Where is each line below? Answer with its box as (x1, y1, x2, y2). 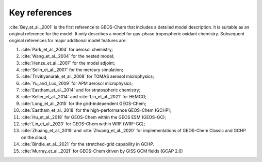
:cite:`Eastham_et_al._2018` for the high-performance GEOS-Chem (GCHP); (21, 107, 172, 113)
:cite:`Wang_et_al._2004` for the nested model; (21, 53, 115, 59)
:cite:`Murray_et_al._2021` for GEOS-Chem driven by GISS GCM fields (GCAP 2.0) (21, 148, 183, 154)
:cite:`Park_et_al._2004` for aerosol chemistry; (21, 46, 114, 52)
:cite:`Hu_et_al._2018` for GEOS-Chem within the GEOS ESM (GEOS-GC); (21, 114, 166, 120)
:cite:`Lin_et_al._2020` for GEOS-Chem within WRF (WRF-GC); (21, 121, 145, 127)
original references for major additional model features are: (9, 38, 127, 44)
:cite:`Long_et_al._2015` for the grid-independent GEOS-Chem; (21, 101, 147, 106)
